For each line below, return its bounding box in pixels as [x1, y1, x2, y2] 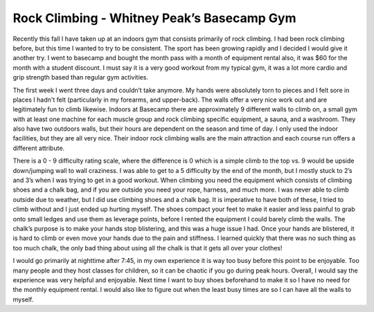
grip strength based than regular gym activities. [12, 73, 149, 82]
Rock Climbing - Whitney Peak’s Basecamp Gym [12, 10, 296, 26]
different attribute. [12, 144, 65, 152]
